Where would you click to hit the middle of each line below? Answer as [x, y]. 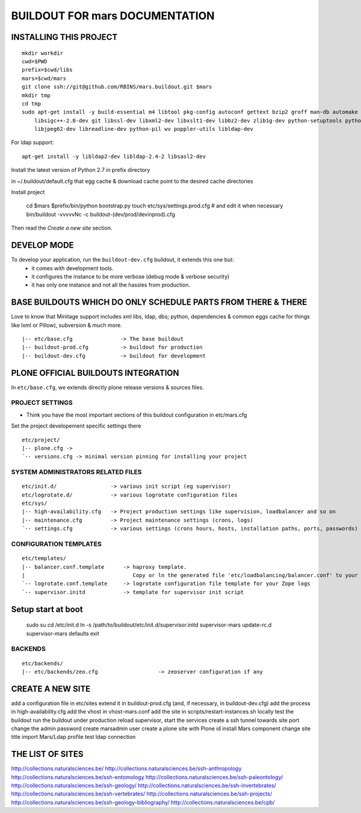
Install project [28, 192]
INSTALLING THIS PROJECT [64, 37]
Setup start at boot [47, 609]
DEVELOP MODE [43, 245]
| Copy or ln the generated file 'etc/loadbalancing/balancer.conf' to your [190, 575]
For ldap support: [32, 142]
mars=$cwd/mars [44, 78]
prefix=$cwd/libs [47, 70]
